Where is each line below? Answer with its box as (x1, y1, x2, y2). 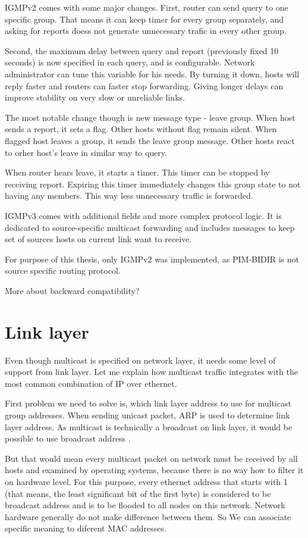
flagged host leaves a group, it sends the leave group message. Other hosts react (5, 134, 295, 146)
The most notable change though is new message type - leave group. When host (5, 111, 296, 123)
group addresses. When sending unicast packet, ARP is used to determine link (5, 408, 290, 421)
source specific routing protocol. (5, 264, 121, 277)
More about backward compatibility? (5, 284, 140, 296)
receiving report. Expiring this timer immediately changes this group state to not (5, 177, 301, 190)
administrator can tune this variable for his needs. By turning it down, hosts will (5, 67, 300, 80)
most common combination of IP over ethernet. (5, 377, 177, 389)
